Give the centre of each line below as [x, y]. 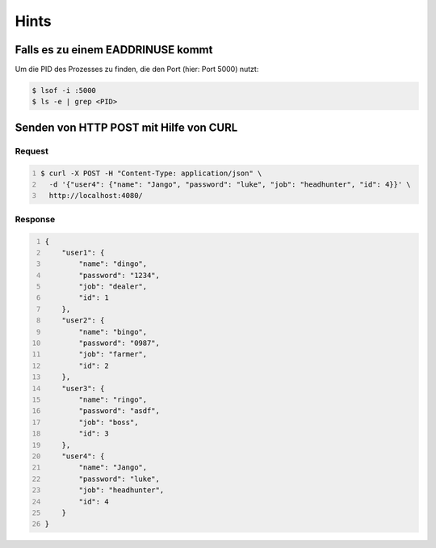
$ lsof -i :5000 [64, 91]
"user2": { [83, 320]
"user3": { [83, 388]
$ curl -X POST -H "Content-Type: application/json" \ [151, 173]
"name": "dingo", [113, 264]
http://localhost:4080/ [96, 196]
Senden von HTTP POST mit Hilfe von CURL [126, 127]
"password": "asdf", [119, 411]
